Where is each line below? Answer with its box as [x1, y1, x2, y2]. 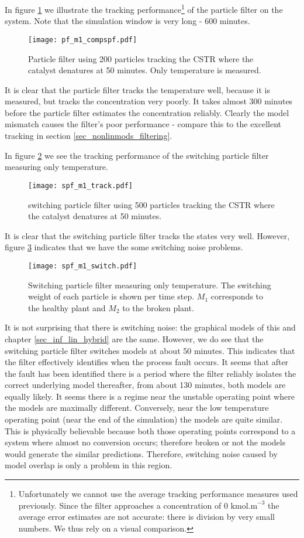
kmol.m [230, 502, 258, 510]
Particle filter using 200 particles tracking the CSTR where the [28, 52, 254, 64]
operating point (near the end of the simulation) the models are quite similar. [5, 413, 283, 425]
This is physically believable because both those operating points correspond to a [5, 424, 296, 437]
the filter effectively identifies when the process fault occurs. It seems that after [5, 356, 289, 368]
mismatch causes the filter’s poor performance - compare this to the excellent [5, 118, 282, 130]
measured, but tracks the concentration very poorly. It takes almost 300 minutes [5, 95, 293, 107]
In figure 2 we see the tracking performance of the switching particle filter [5, 149, 269, 161]
